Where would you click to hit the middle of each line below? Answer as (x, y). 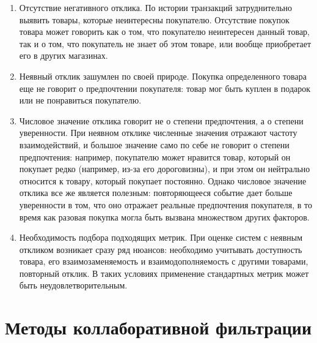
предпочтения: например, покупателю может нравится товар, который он (155, 156)
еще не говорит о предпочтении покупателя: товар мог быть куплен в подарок (165, 88)
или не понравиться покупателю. (80, 100)
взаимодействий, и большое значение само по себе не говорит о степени (154, 144)
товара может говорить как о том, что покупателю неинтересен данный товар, (165, 32)
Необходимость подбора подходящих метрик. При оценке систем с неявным (161, 237)
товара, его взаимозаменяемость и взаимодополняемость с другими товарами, (164, 261)
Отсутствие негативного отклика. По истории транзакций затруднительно (156, 7)
